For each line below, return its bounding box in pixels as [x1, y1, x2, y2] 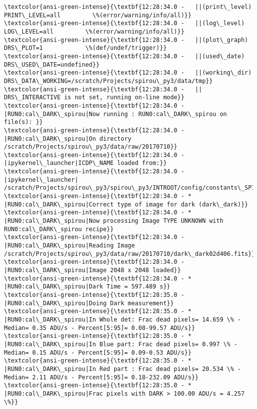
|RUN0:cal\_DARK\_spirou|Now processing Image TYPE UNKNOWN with [4, 217, 223, 225]
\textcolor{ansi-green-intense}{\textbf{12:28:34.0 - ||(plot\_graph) [4, 36, 248, 43]
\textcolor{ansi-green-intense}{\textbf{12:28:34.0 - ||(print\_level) [4, 3, 252, 10]
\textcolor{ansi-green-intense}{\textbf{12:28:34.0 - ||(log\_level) [4, 20, 245, 27]
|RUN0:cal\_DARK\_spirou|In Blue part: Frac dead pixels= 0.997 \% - [4, 340, 238, 348]
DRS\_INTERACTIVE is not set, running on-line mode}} [4, 94, 185, 101]
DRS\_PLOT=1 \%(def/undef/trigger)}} [4, 44, 167, 52]
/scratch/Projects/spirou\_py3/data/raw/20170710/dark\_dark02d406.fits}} [4, 250, 256, 257]
